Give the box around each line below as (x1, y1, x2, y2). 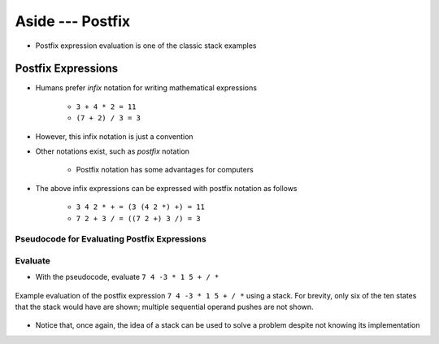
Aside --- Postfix (15, 12, 131, 30)
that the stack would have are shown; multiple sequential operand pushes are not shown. (15, 302, 314, 312)
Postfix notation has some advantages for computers (76, 165, 254, 175)
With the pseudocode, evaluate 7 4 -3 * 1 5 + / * (35, 272, 219, 282)
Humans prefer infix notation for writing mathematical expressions (35, 83, 258, 93)
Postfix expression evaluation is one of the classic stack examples (35, 41, 257, 50)
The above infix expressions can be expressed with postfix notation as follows (35, 183, 298, 193)
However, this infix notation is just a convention (35, 131, 194, 142)
